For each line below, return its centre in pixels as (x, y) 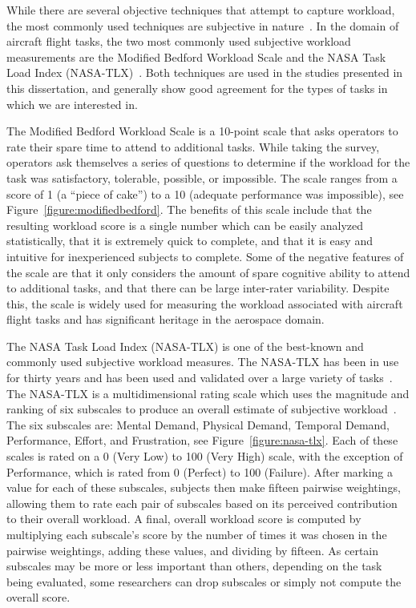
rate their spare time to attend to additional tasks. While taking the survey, (193, 146)
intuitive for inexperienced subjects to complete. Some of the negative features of (205, 256)
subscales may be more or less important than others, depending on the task (194, 566)
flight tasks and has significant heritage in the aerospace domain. (166, 319)
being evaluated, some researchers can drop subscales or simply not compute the (204, 581)
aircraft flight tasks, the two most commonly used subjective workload (179, 41)
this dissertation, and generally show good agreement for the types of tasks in (197, 88)
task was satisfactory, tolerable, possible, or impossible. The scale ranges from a (202, 177)
